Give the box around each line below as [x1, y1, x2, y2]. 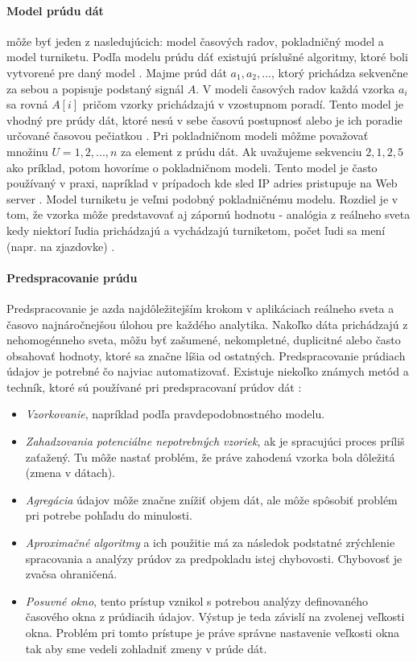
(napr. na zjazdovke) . [6, 237, 115, 254]
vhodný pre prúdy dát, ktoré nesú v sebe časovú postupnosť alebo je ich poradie [6, 111, 403, 128]
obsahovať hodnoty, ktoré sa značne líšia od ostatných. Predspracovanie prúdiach [6, 347, 406, 364]
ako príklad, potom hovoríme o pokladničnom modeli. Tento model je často [6, 158, 378, 175]
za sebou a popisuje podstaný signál [6, 80, 184, 97]
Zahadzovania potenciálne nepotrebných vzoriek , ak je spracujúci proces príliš [25, 433, 405, 450]
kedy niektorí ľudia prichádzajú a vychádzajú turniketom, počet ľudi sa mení [6, 221, 386, 238]
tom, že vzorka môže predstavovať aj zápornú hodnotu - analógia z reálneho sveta [6, 206, 411, 223]
